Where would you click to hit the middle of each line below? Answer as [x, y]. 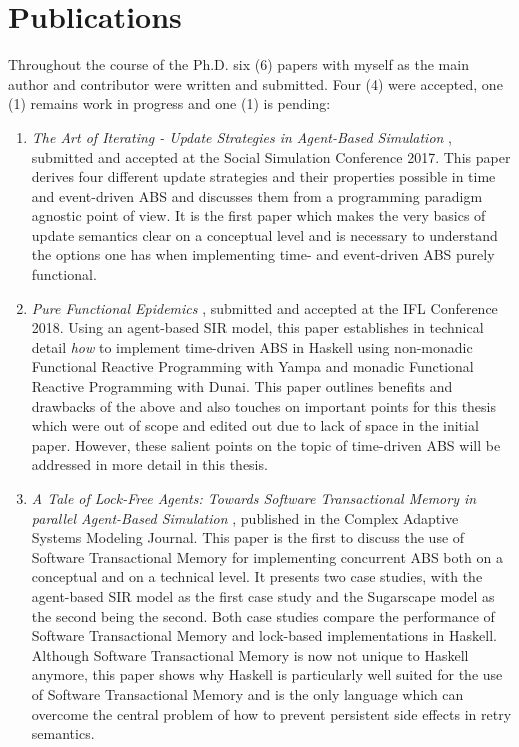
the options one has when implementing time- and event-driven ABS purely [263, 254]
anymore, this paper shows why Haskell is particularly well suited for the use [267, 674]
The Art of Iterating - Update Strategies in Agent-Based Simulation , [242, 136]
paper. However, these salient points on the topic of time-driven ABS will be [266, 444]
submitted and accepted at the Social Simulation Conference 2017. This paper [271, 156]
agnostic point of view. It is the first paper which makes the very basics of [258, 215]
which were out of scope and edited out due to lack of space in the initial [255, 425]
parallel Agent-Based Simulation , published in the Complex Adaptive [245, 517]
